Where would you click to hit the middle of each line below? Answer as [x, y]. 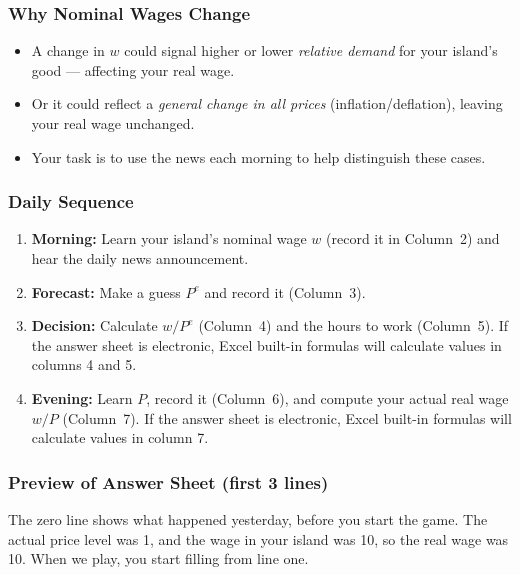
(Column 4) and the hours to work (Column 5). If [353, 325]
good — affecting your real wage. [133, 69]
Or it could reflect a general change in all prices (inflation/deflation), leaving [267, 103]
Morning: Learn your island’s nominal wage [169, 238]
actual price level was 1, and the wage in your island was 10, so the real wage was [258, 538]
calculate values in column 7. [120, 437]
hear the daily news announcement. [140, 258]
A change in [68, 50]
